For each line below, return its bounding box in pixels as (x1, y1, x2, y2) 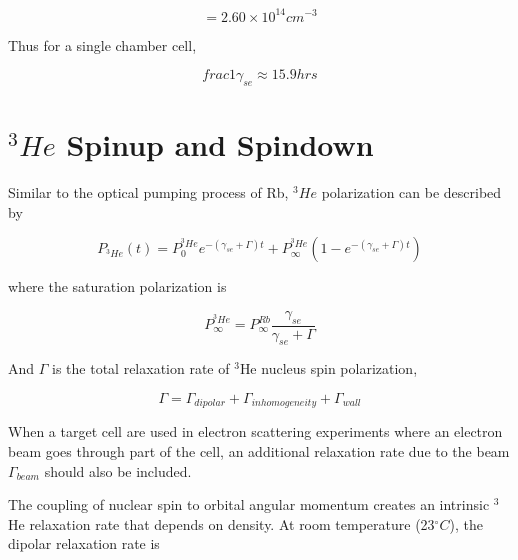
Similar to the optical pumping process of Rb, (8, 182, 289, 203)
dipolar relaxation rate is (8, 533, 160, 554)
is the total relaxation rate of (52, 358, 230, 379)
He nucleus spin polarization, (239, 358, 418, 379)
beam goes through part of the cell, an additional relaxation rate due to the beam (8, 441, 510, 462)
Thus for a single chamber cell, (8, 34, 197, 55)
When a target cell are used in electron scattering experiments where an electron (8, 421, 503, 442)
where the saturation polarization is (8, 276, 227, 297)
